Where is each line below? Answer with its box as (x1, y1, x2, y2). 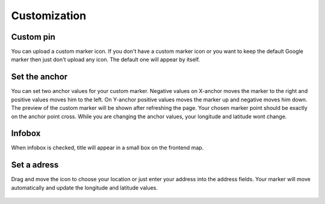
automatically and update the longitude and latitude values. (11, 184, 158, 191)
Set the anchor (11, 72, 68, 82)
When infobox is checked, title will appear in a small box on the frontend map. (11, 144, 204, 151)
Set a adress (11, 160, 59, 170)
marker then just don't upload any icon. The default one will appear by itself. (11, 56, 200, 63)
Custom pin (11, 32, 55, 42)
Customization (11, 9, 87, 22)
